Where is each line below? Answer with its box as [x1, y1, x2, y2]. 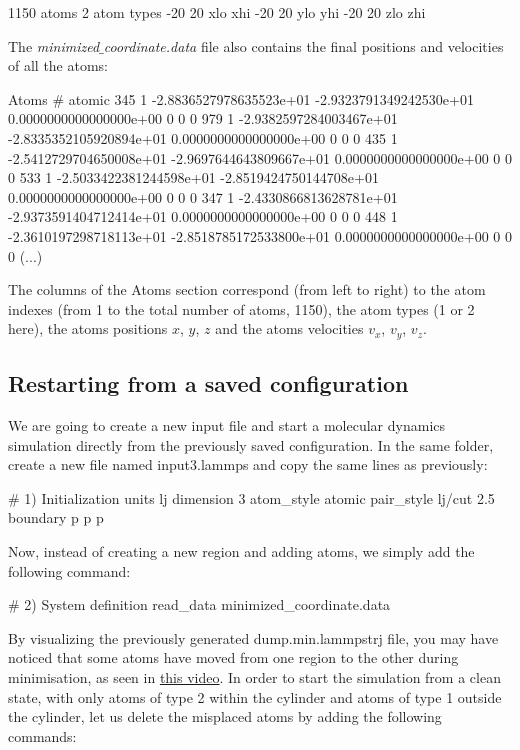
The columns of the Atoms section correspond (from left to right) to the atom [8, 279, 486, 300]
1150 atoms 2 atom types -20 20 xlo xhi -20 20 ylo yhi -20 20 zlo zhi [8, 2, 426, 22]
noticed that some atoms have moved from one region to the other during [8, 647, 459, 668]
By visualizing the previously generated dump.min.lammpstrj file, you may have [8, 627, 499, 648]
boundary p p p [8, 507, 104, 528]
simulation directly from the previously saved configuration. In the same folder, [8, 434, 494, 455]
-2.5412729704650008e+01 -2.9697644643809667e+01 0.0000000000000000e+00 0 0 [8, 147, 512, 168]
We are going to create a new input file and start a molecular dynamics [8, 414, 446, 435]
